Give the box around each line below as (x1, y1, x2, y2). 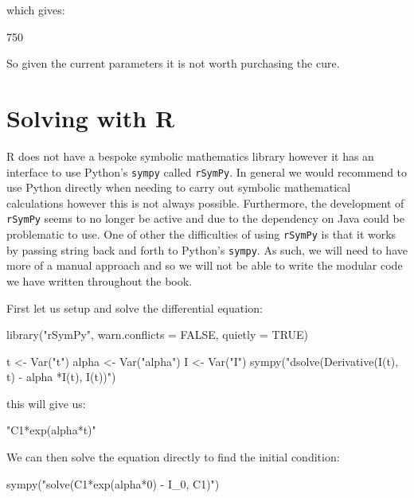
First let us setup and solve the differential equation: (6, 299, 263, 316)
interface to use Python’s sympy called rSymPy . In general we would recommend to (6, 163, 408, 180)
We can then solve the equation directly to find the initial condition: (6, 449, 340, 465)
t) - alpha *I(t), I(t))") (6, 368, 116, 385)
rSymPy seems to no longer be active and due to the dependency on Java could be (6, 210, 404, 227)
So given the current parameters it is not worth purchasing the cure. (6, 55, 340, 72)
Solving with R (6, 101, 175, 134)
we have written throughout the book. (6, 272, 193, 289)
